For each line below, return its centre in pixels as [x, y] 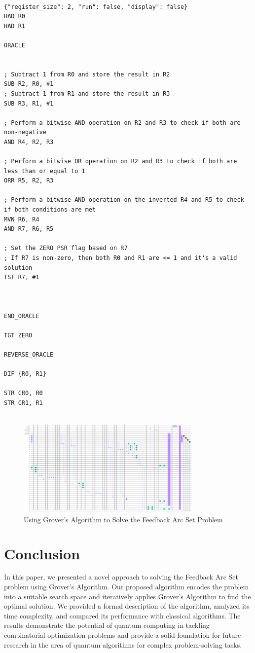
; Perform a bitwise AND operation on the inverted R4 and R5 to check [124, 200]
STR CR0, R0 [23, 393]
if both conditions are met [50, 210]
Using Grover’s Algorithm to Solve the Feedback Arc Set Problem [123, 519]
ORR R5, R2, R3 [29, 181]
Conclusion [42, 553]
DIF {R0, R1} [25, 374]
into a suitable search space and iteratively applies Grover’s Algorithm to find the [127, 596]
